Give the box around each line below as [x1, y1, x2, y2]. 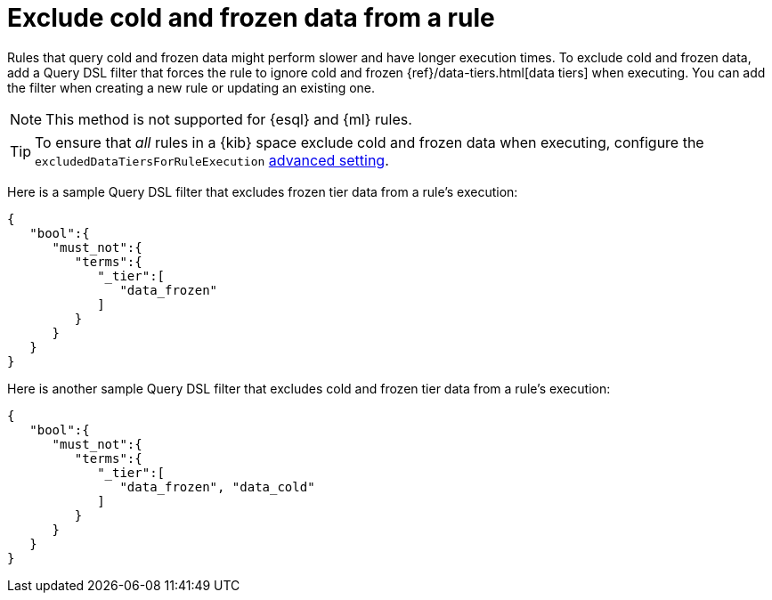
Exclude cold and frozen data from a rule [7, 3, 495, 33]
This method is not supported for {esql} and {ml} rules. [45, 109, 412, 128]
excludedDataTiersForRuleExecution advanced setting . [35, 150, 389, 169]
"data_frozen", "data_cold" [119, 479, 315, 494]
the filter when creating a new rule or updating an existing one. [7, 79, 376, 95]
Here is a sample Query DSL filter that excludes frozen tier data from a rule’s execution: [7, 183, 518, 199]
